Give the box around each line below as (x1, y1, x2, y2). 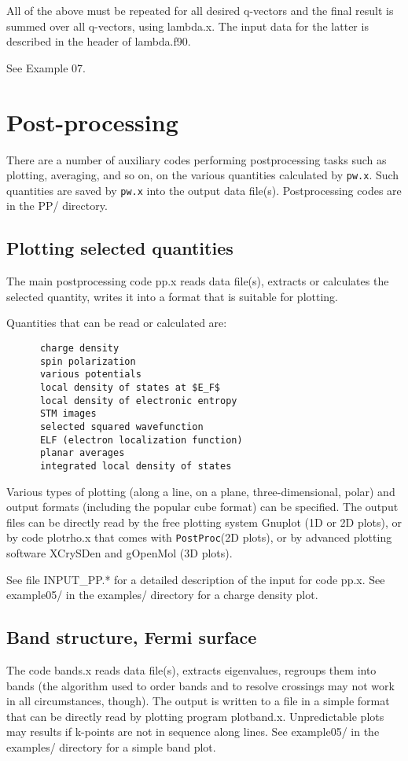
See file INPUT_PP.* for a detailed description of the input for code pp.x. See (6, 571, 385, 587)
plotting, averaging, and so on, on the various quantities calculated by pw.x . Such (6, 167, 399, 183)
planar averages (39, 447, 125, 459)
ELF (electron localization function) (39, 434, 243, 446)
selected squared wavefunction (39, 421, 204, 432)
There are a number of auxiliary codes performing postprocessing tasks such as (6, 151, 387, 167)
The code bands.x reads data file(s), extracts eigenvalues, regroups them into (6, 661, 377, 678)
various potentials (39, 369, 142, 380)
